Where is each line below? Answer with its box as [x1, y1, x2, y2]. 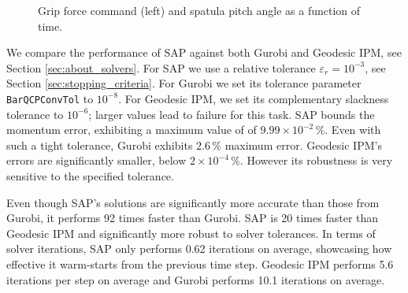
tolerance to [6, 106, 64, 122]
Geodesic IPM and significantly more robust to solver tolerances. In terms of [6, 224, 376, 241]
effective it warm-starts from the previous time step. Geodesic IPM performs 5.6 [6, 255, 394, 272]
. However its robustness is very [239, 152, 393, 169]
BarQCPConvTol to [6, 90, 94, 106]
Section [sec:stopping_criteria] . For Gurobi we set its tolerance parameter [6, 75, 362, 91]
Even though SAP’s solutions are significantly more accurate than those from [6, 194, 380, 210]
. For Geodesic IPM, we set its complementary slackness [118, 90, 389, 106]
